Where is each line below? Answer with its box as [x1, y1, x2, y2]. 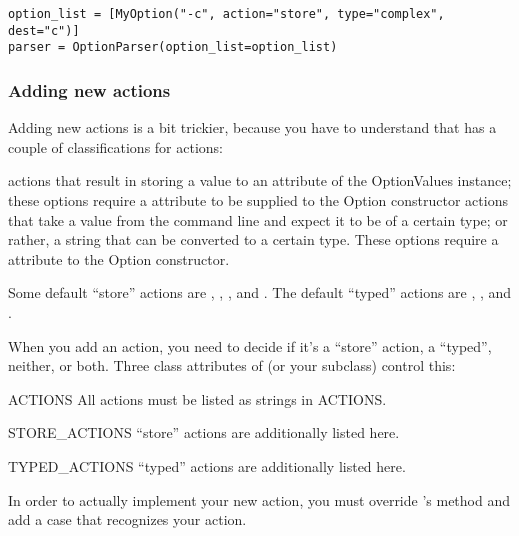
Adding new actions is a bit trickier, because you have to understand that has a [8, 117, 497, 138]
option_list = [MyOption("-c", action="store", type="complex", [8, 7, 445, 21]
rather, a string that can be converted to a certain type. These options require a [8, 229, 499, 250]
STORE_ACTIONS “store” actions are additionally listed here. [8, 422, 400, 443]
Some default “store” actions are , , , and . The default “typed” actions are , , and [8, 282, 512, 303]
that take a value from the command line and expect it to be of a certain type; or [8, 209, 508, 230]
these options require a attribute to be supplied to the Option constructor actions [8, 189, 508, 210]
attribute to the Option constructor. [8, 248, 230, 269]
